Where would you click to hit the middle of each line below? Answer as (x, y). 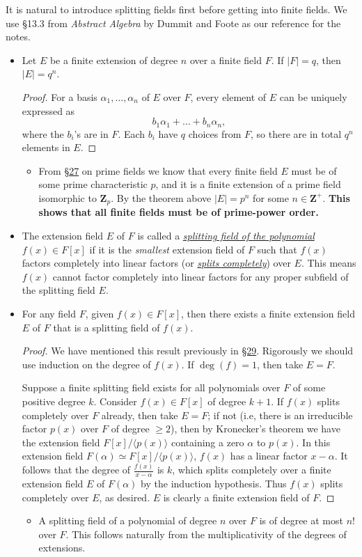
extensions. (62, 548)
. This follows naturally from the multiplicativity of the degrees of (206, 534)
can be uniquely (313, 96)
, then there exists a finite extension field (268, 313)
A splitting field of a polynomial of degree (128, 520)
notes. (18, 37)
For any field (49, 313)
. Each (132, 133)
